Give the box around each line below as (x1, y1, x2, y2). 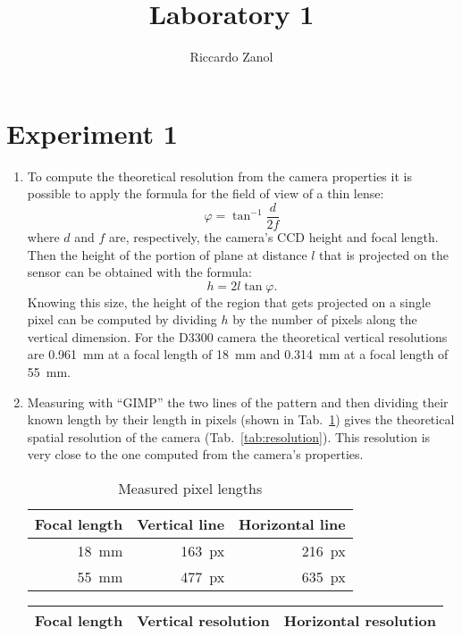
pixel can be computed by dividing (27, 310, 217, 329)
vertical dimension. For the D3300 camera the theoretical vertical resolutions (27, 327, 448, 346)
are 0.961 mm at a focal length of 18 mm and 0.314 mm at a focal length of (27, 345, 449, 364)
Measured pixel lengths (118, 478, 263, 499)
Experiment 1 (6, 114, 178, 151)
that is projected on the (319, 245, 449, 264)
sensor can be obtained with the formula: (27, 263, 252, 281)
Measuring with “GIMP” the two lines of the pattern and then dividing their (27, 392, 449, 411)
